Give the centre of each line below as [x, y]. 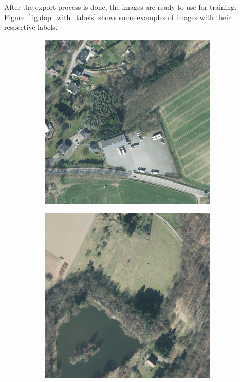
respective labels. [31, 27]
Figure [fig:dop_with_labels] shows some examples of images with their [118, 17]
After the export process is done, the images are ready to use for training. [121, 7]
